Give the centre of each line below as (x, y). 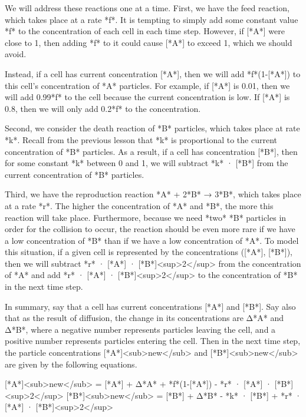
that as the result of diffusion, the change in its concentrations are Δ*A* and (144, 318)
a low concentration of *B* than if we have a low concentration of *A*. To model (152, 240)
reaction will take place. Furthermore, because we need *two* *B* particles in (146, 217)
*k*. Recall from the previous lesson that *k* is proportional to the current (141, 139)
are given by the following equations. (71, 364)
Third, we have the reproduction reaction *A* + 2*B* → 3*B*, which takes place (153, 194)
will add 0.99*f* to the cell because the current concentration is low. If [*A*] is (147, 97)
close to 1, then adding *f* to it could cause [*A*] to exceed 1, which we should (149, 42)
